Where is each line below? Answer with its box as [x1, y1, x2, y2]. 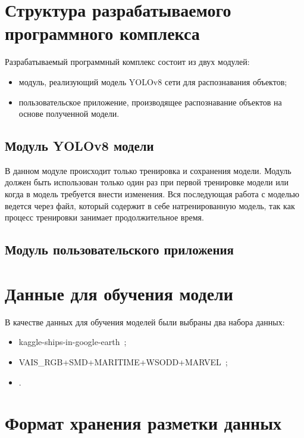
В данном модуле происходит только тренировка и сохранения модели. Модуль [5, 164, 292, 176]
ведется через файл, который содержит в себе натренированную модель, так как [5, 199, 295, 212]
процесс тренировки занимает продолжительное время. [5, 211, 204, 223]
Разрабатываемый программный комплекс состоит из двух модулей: [5, 55, 250, 68]
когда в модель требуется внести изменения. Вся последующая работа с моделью [5, 188, 299, 200]
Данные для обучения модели [5, 281, 233, 305]
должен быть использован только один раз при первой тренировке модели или [5, 176, 289, 188]
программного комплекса [5, 21, 200, 45]
